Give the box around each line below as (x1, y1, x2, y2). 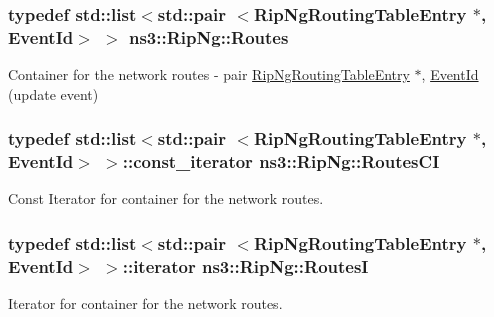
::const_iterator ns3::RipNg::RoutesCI (122, 149, 440, 174)
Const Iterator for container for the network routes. (8, 188, 324, 209)
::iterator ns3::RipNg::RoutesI (122, 253, 369, 278)
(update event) (8, 83, 99, 104)
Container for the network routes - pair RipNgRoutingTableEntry (8, 64, 410, 85)
